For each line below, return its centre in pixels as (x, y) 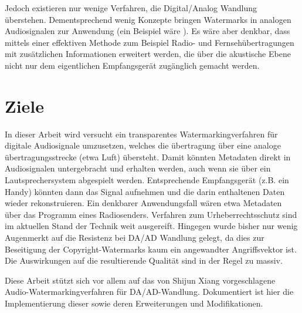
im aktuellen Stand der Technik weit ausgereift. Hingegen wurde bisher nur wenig (151, 226)
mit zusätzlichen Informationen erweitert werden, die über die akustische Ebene (148, 54)
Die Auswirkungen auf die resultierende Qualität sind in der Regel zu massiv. (144, 260)
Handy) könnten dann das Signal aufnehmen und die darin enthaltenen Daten (145, 191)
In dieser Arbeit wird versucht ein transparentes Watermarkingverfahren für (141, 134)
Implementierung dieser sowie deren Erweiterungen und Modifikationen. (134, 303)
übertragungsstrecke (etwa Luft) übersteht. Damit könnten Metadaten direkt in (148, 156)
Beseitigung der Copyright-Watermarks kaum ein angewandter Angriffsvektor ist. (151, 249)
